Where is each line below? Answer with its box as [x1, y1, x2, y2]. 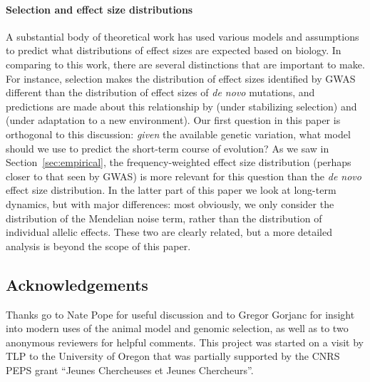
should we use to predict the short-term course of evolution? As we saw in [6, 140, 329, 155]
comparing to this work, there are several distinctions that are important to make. [6, 56, 365, 71]
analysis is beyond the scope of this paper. [6, 238, 191, 253]
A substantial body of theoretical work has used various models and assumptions [6, 29, 359, 43]
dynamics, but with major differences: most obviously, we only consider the [6, 196, 334, 211]
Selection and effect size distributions [6, 1, 193, 16]
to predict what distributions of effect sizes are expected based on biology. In [6, 43, 341, 58]
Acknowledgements [6, 273, 148, 295]
